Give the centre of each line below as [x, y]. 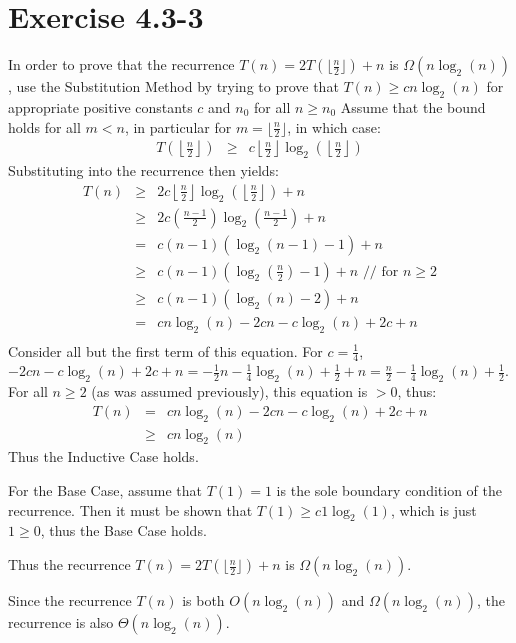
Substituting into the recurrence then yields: [143, 170]
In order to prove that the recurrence [121, 64]
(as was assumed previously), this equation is [229, 391]
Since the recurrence [70, 600]
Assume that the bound [413, 106]
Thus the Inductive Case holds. [103, 456]
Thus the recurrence [69, 564]
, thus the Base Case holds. [123, 530]
